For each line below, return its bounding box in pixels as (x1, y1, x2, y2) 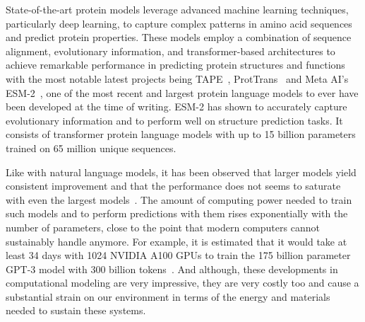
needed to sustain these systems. (6, 303, 146, 318)
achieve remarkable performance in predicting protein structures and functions (6, 57, 345, 72)
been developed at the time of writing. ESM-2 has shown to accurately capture (6, 99, 347, 114)
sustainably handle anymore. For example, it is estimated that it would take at (6, 234, 347, 248)
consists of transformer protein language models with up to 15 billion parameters (6, 127, 356, 142)
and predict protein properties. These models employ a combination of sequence (6, 30, 352, 45)
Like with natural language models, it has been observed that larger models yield (6, 164, 357, 179)
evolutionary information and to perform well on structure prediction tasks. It (6, 113, 343, 127)
